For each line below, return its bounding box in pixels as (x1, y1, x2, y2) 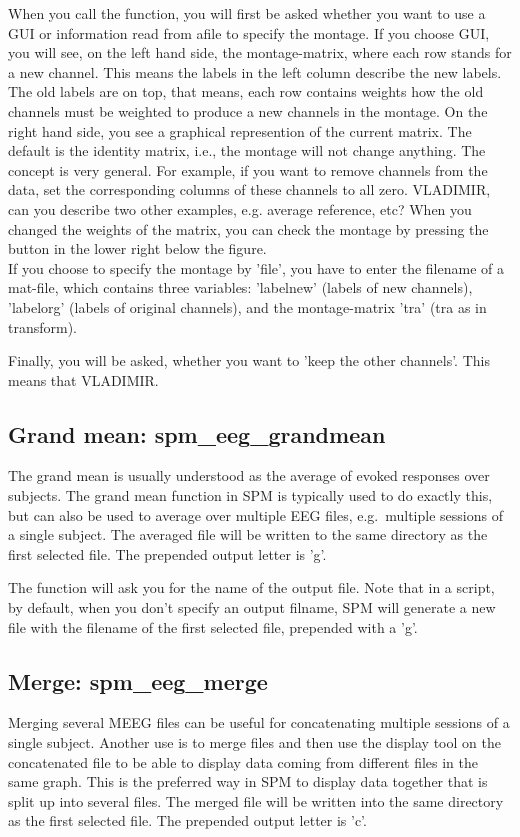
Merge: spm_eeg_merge (8, 665, 268, 696)
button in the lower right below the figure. (8, 238, 267, 259)
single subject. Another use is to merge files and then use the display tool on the (8, 732, 501, 753)
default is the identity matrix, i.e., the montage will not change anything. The (8, 140, 486, 161)
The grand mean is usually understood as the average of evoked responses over (8, 465, 490, 486)
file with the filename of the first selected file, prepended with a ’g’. (8, 616, 418, 637)
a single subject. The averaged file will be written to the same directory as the (8, 524, 488, 545)
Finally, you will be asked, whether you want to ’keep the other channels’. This (8, 350, 490, 371)
